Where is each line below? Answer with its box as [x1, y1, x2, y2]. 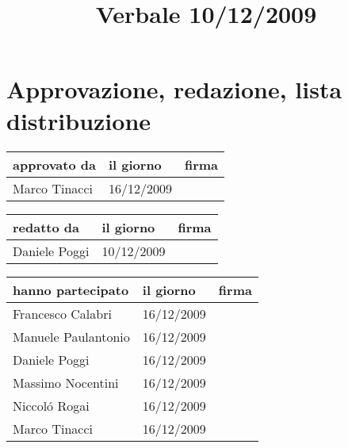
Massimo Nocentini [13, 373, 119, 392]
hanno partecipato [13, 280, 129, 299]
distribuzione [6, 104, 151, 136]
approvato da [13, 155, 96, 174]
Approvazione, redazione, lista [6, 73, 342, 105]
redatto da [13, 217, 79, 236]
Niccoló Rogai [13, 396, 90, 415]
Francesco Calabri [13, 304, 112, 323]
